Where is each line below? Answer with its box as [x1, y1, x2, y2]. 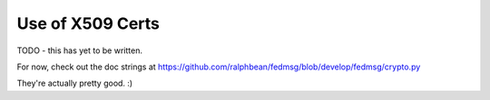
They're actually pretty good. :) [16, 77, 133, 89]
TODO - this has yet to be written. [16, 45, 142, 56]
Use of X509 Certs [16, 14, 161, 33]
